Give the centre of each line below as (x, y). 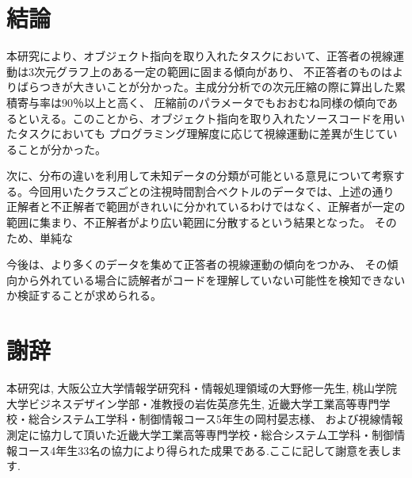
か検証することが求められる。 (84, 295)
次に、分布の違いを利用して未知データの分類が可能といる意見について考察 (200, 176)
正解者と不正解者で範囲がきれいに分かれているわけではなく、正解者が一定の (206, 206)
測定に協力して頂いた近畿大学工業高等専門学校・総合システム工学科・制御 (200, 434)
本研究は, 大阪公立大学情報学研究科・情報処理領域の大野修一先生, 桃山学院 (202, 388)
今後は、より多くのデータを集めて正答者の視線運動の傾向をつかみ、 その (197, 264)
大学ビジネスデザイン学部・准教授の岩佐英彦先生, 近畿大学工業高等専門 (193, 403)
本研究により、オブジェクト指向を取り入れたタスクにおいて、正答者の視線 (200, 56)
